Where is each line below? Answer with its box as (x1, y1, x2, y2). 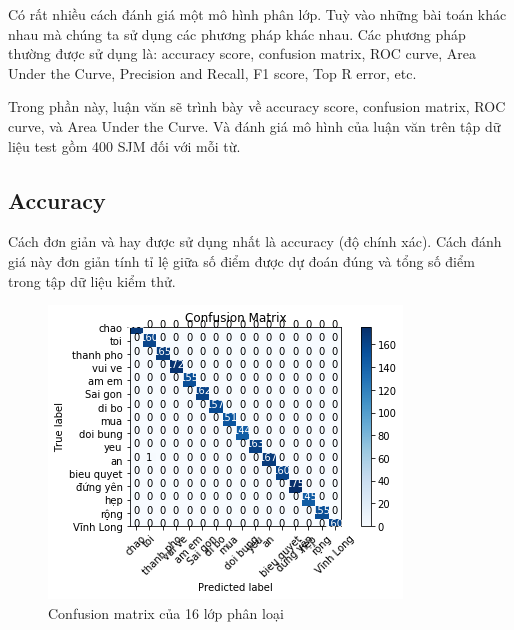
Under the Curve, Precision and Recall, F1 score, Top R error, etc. (8, 62, 417, 83)
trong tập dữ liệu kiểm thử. (8, 270, 176, 291)
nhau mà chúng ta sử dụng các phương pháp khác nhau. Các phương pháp (8, 23, 466, 44)
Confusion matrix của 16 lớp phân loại (48, 602, 284, 623)
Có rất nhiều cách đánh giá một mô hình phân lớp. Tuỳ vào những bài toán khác (8, 4, 507, 24)
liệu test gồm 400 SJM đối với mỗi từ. (8, 135, 241, 156)
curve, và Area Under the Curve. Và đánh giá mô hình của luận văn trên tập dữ (8, 115, 501, 136)
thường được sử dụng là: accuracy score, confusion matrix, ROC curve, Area (8, 43, 477, 64)
